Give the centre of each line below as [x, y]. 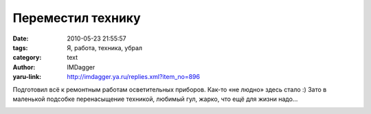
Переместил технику [77, 18]
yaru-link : [27, 77]
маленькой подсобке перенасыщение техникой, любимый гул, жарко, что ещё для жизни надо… [155, 99]
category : [27, 58]
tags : [20, 47]
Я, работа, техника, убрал [105, 47]
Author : [24, 67]
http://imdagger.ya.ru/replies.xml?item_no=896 [134, 77]
